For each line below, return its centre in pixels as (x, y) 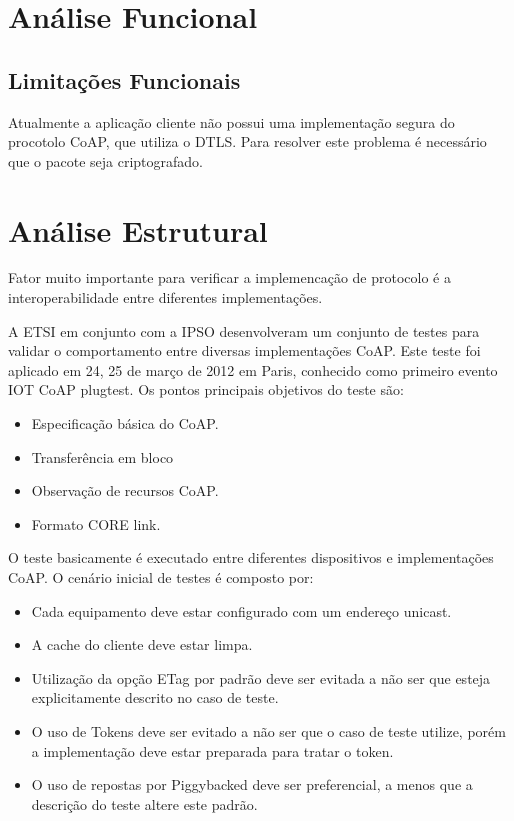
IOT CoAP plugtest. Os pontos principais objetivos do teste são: (206, 389)
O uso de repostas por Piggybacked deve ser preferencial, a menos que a (252, 784)
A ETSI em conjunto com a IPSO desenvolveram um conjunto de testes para (244, 330)
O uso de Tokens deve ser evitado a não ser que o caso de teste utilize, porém (268, 730)
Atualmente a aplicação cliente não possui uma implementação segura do (231, 121)
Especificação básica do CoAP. (125, 423)
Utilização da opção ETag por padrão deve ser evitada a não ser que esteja (261, 677)
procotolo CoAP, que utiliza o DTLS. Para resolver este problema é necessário (247, 141)
